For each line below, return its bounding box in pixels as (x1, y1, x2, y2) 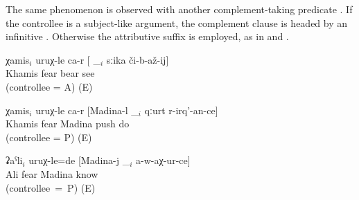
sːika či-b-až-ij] (106, 52, 169, 66)
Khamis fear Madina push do (6, 116, 130, 131)
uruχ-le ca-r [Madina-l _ (35, 102, 139, 117)
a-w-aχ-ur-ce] (136, 153, 191, 167)
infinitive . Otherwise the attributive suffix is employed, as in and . (6, 29, 289, 44)
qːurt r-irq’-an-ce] (144, 102, 218, 117)
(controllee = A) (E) (6, 79, 93, 93)
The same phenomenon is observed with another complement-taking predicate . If (6, 2, 353, 16)
